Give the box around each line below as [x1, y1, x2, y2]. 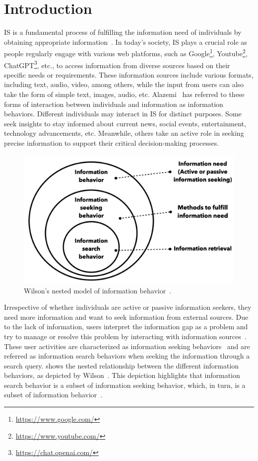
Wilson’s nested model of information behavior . [24, 285, 172, 295]
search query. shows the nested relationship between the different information [4, 360, 239, 370]
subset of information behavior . [4, 389, 103, 400]
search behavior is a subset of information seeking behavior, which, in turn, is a [4, 379, 246, 390]
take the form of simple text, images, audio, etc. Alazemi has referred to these [4, 89, 245, 99]
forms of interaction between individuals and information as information [4, 98, 223, 109]
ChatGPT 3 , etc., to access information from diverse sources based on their [4, 58, 230, 70]
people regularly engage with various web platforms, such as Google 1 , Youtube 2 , [4, 47, 248, 58]
